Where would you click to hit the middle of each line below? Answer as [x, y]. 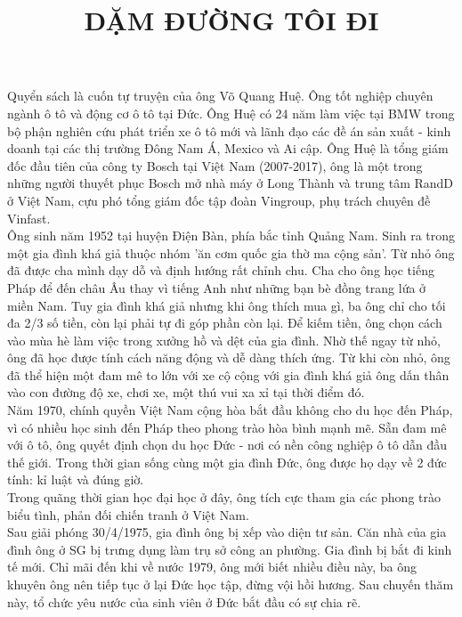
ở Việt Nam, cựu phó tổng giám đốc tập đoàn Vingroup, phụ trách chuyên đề [219, 200]
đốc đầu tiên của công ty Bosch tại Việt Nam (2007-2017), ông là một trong [215, 165]
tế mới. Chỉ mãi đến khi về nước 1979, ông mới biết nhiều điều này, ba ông [212, 567]
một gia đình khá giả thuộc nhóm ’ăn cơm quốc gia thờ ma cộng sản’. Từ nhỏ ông [231, 252]
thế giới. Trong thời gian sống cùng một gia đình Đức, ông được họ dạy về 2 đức [227, 462]
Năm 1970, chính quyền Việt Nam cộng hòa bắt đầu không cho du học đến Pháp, [230, 410]
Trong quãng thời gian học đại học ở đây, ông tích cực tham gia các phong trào [224, 497]
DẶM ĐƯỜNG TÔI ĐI [231, 20]
